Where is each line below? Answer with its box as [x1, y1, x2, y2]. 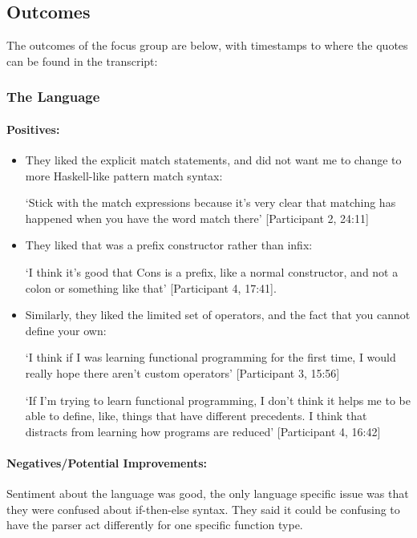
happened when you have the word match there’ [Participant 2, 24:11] [25, 209, 369, 226]
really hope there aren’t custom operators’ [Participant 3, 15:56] [25, 364, 340, 381]
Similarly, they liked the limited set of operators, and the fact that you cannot [25, 306, 411, 323]
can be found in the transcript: [6, 52, 158, 69]
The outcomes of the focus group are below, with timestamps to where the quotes [6, 37, 408, 54]
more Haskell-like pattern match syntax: [25, 167, 223, 184]
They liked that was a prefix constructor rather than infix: [25, 237, 313, 253]
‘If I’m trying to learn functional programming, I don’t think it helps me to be [25, 391, 411, 408]
